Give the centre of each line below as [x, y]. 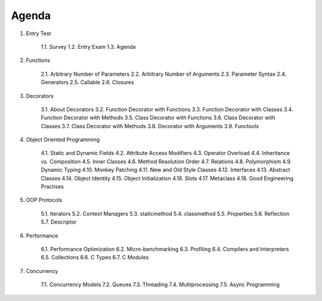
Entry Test [38, 33]
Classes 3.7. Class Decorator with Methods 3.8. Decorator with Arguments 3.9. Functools [150, 126]
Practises [52, 187]
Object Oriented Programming [63, 139]
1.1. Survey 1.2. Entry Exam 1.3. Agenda [88, 46]
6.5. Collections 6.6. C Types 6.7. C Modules [95, 257]
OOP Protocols [44, 200]
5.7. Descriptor [59, 222]
